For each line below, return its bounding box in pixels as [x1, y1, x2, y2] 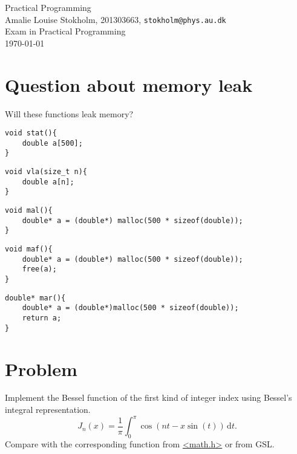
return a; [22, 314, 62, 322]
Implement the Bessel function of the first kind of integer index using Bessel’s [5, 391, 292, 404]
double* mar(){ [5, 293, 66, 302]
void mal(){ [5, 206, 53, 215]
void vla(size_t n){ [5, 167, 88, 177]
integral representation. [5, 403, 91, 416]
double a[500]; [22, 138, 83, 148]
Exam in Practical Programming [5, 25, 126, 37]
